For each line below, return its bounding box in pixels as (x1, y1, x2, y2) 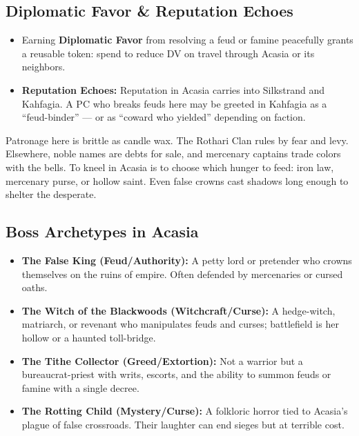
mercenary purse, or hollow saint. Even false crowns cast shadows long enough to (6, 173, 349, 188)
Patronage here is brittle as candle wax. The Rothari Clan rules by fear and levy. (6, 132, 349, 147)
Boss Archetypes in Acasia (6, 221, 199, 242)
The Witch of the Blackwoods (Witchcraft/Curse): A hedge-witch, (21, 303, 336, 317)
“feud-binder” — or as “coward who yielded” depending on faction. (21, 110, 306, 124)
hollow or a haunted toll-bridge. (21, 330, 156, 344)
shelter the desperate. (6, 187, 97, 201)
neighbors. (21, 59, 66, 74)
